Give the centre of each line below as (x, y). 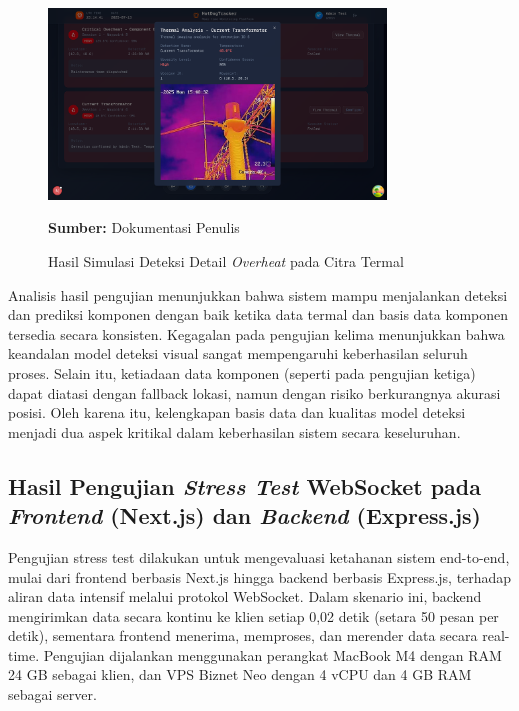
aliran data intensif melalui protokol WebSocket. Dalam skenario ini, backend (245, 596)
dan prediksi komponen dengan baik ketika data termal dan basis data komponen (258, 314)
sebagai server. (52, 694)
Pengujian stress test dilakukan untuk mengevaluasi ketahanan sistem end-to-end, (259, 556)
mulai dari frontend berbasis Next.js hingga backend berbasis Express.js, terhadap (260, 576)
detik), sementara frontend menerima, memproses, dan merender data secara (243, 635)
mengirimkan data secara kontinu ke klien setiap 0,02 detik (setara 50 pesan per (253, 615)
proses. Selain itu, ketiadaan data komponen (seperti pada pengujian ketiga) (242, 372)
